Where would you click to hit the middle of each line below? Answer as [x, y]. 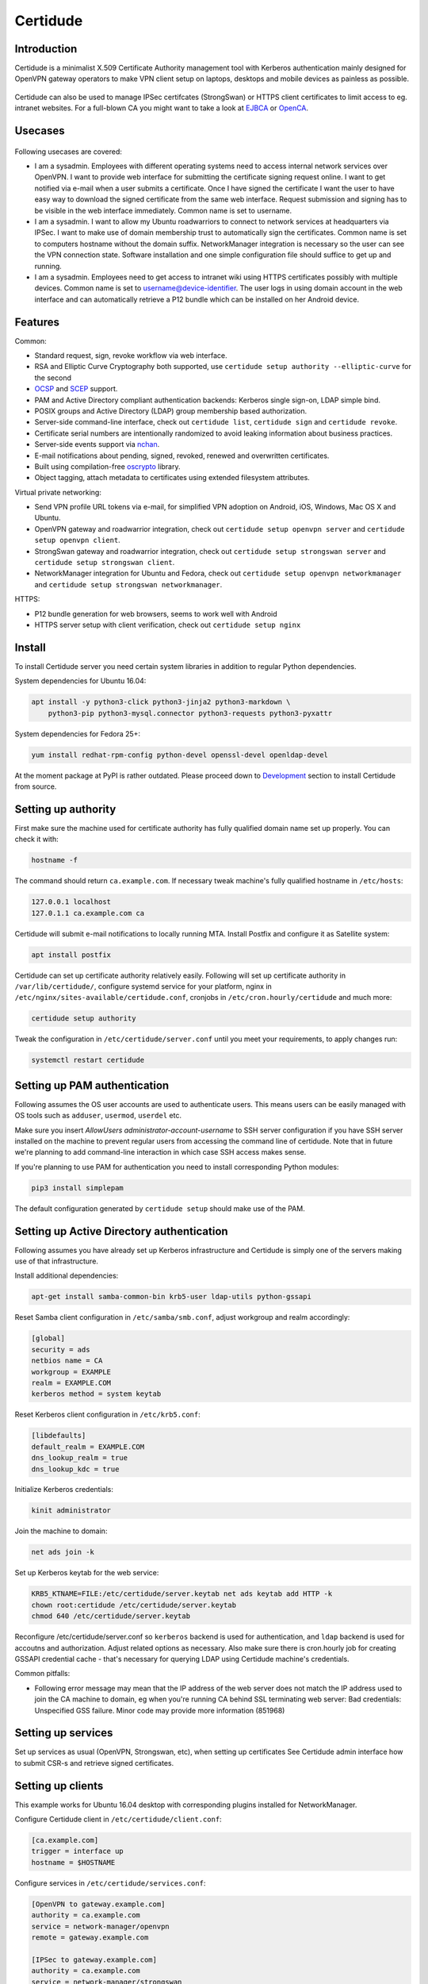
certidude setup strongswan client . [105, 563]
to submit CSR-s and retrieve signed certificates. [94, 1763]
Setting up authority [65, 809]
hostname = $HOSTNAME [73, 1862]
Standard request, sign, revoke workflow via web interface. [131, 356]
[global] [48, 1338]
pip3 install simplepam [78, 1188]
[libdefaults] [59, 1436]
